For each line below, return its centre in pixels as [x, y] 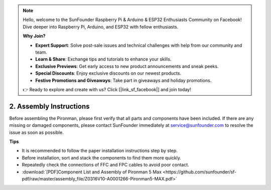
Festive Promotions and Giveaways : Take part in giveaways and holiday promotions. [123, 80]
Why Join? [34, 36]
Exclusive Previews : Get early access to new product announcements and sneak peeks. [127, 66]
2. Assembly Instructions [49, 106]
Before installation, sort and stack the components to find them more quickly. [102, 157]
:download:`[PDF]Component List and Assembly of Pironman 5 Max [92, 172]
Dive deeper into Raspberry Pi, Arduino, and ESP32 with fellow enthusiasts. [101, 27]
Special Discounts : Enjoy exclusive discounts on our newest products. [108, 73]
